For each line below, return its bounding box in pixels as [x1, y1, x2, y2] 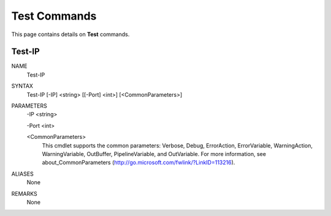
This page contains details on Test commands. [11, 31, 130, 38]
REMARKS [11, 190, 37, 197]
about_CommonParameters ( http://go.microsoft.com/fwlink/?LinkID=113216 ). [42, 159, 235, 166]
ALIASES [11, 170, 34, 177]
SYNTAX [11, 83, 34, 90]
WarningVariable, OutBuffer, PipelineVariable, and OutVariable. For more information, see [42, 150, 267, 157]
